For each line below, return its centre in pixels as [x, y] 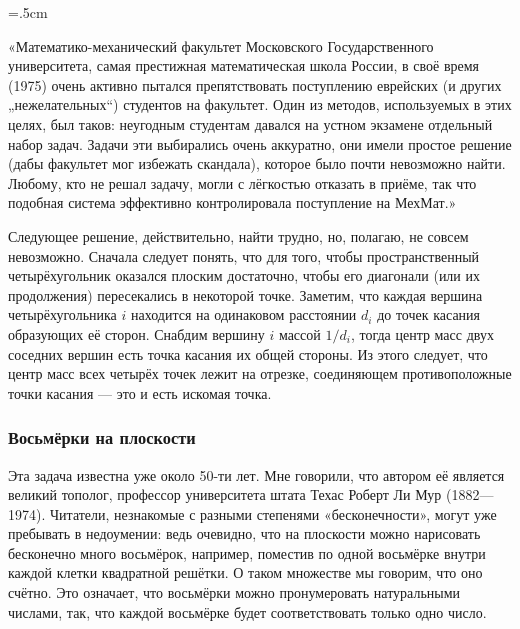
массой [299, 333]
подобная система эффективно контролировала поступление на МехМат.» [232, 202]
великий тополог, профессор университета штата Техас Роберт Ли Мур [225, 494]
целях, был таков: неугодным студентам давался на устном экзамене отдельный [250, 123]
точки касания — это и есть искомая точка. [140, 392]
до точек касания [429, 314]
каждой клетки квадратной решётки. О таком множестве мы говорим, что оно [245, 572]
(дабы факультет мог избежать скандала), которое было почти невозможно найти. [257, 163]
